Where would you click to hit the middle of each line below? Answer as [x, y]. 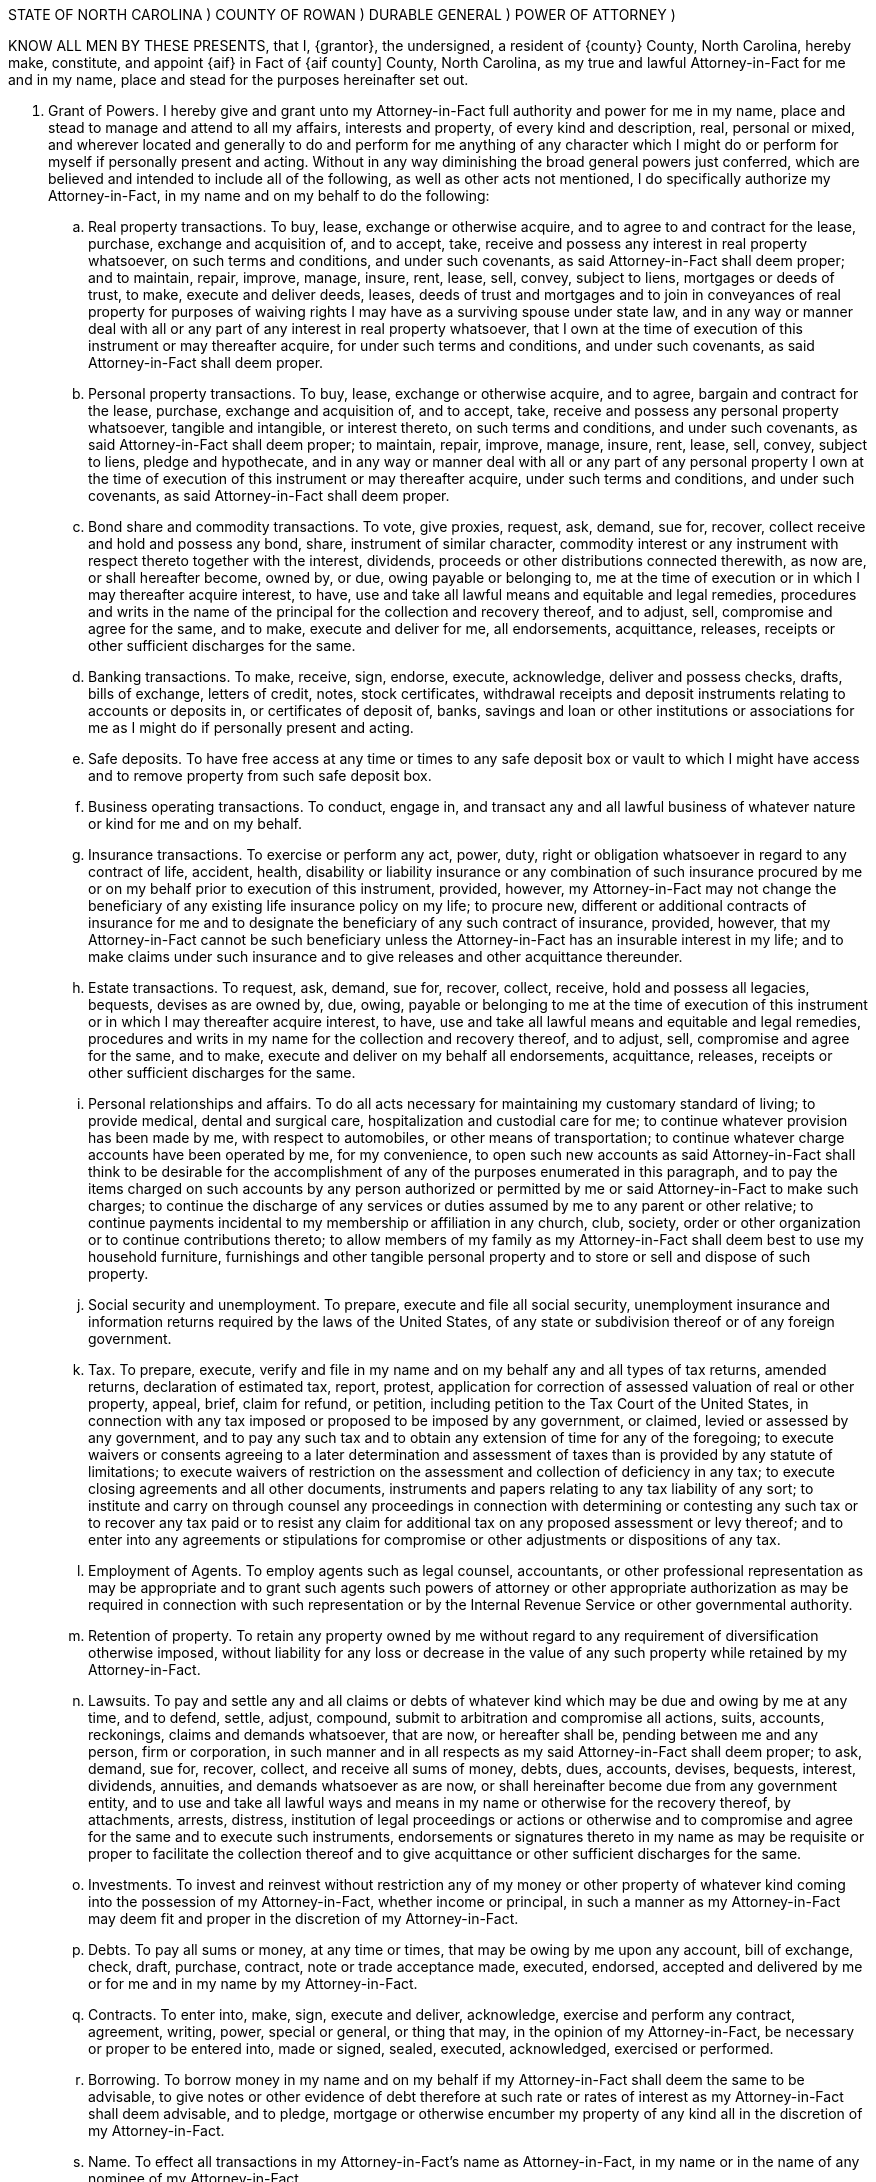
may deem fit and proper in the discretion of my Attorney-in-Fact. [303, 1918]
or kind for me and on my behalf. [195, 823]
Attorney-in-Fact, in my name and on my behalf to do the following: [269, 195]
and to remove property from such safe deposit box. [260, 775]
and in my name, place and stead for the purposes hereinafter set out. [238, 79]
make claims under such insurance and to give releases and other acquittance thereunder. [385, 956]
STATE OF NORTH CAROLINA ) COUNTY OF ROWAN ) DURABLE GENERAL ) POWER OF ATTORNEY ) [342, 14]
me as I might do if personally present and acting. [251, 727]
